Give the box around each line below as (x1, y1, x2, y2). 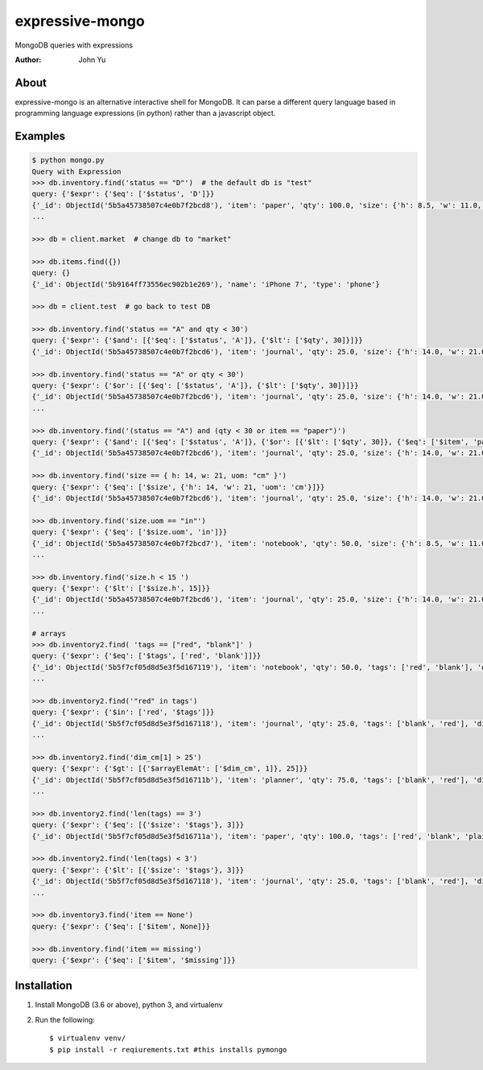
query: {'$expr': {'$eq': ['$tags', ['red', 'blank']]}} (31, 651, 262, 660)
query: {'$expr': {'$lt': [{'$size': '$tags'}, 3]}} (31, 866, 245, 874)
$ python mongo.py (31, 155, 105, 165)
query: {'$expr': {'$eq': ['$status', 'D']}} (31, 189, 215, 199)
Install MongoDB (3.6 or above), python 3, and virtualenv (35, 1000, 223, 1010)
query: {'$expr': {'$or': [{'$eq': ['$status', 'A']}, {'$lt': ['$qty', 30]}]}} (31, 381, 359, 390)
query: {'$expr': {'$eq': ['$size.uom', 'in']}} (31, 527, 228, 537)
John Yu (78, 55, 106, 64)
